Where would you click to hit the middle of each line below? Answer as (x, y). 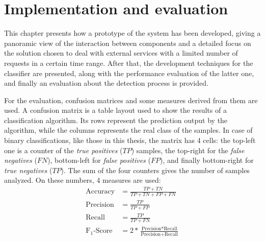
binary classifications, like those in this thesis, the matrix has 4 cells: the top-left (130, 140)
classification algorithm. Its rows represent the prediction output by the (116, 120)
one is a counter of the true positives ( (63, 150)
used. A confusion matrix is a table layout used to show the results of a (115, 110)
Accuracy (100, 192)
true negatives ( (28, 170)
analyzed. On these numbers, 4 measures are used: (83, 180)
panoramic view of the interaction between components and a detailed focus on (128, 43)
